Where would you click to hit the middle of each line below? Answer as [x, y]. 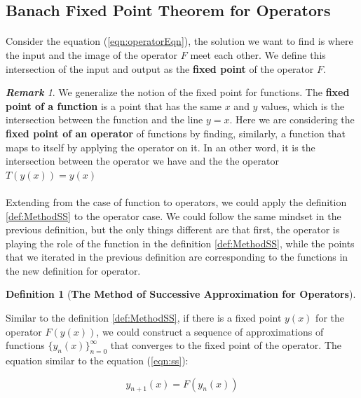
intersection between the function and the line [104, 119]
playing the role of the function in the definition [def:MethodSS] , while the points [180, 243]
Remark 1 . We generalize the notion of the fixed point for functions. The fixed [178, 92]
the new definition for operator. [73, 270]
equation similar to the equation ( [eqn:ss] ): [97, 361]
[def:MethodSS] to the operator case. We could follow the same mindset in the [173, 215]
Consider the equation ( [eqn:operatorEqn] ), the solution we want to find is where [179, 41]
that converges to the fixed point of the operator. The [226, 345]
